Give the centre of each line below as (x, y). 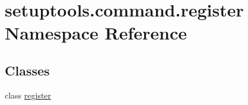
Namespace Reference (96, 33)
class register (28, 95)
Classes (27, 70)
